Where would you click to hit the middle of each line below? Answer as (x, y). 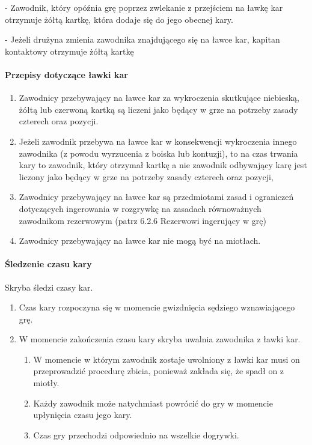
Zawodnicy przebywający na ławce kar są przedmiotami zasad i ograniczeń (156, 197)
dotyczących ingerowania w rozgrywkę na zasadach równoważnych (140, 208)
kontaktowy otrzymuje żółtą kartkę (69, 51)
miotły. (46, 383)
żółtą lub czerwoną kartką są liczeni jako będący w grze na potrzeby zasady (158, 109)
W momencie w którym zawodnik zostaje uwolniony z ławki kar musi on (167, 359)
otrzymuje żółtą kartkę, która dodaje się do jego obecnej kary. (119, 19)
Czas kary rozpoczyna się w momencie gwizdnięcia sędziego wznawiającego (157, 307)
